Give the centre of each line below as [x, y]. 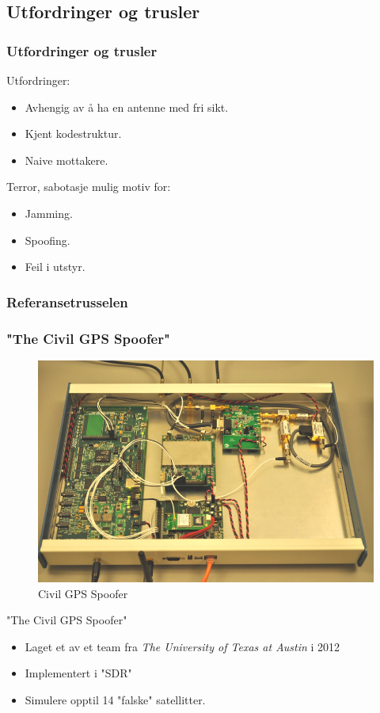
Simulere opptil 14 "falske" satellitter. [115, 700]
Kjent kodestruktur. [73, 133]
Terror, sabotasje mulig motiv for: [89, 187]
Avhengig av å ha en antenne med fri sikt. [127, 107]
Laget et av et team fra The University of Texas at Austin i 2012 [182, 646]
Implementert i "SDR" [78, 673]
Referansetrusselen [67, 301]
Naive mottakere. [66, 160]
